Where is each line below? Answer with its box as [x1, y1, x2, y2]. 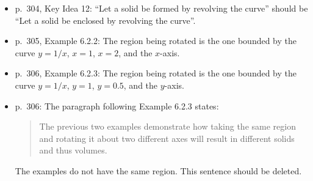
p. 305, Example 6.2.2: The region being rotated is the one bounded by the [15, 34, 297, 47]
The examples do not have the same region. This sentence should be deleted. [15, 164, 302, 177]
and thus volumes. [39, 144, 107, 157]
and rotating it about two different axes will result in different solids [39, 131, 295, 144]
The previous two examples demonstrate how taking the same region [39, 120, 296, 133]
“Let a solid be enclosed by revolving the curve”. [15, 13, 196, 26]
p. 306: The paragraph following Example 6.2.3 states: [15, 99, 219, 112]
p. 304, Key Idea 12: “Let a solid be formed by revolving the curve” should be [15, 2, 308, 14]
